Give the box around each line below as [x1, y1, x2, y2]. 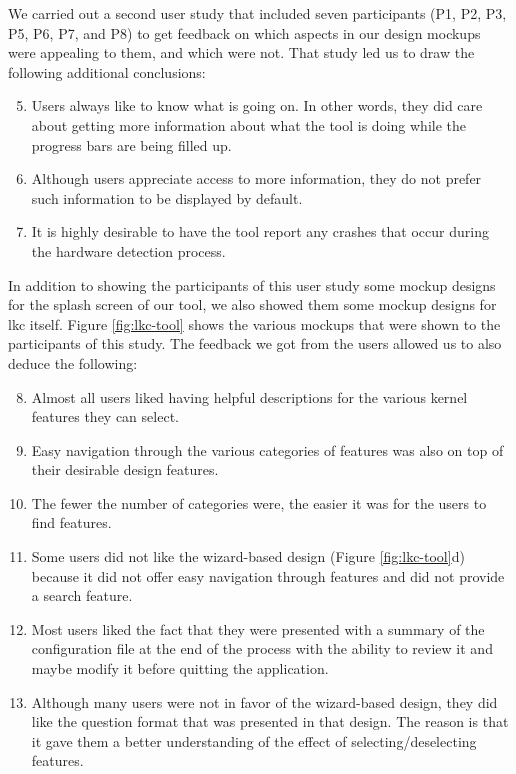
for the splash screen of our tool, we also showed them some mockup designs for [8, 294, 497, 315]
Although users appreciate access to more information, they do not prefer [31, 168, 482, 189]
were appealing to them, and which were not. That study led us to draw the [8, 42, 475, 63]
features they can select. [31, 406, 179, 427]
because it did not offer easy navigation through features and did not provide [31, 565, 505, 586]
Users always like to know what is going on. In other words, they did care [31, 95, 483, 116]
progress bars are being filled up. [31, 134, 232, 155]
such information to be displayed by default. [31, 187, 303, 208]
